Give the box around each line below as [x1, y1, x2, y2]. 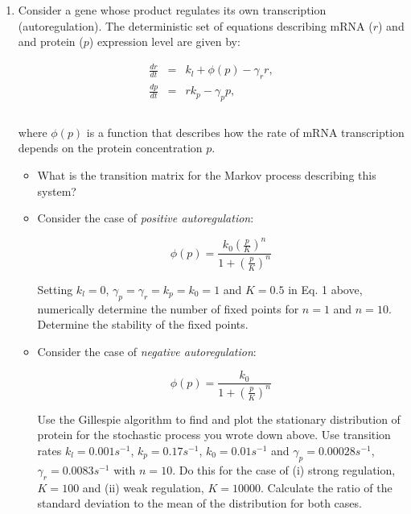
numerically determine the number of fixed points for [37, 300, 299, 317]
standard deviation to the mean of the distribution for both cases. [37, 495, 362, 512]
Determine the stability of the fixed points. [37, 316, 249, 333]
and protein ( [18, 33, 84, 50]
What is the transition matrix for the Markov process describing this [37, 167, 376, 184]
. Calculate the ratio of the [260, 479, 393, 495]
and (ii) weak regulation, [82, 479, 204, 495]
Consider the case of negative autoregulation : [37, 342, 257, 359]
